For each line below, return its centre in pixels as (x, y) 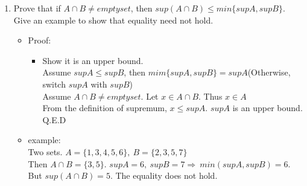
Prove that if (37, 8)
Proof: (40, 40)
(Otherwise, (269, 72)
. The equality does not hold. (164, 175)
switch (54, 84)
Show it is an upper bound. (93, 60)
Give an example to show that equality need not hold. (113, 20)
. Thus (210, 96)
